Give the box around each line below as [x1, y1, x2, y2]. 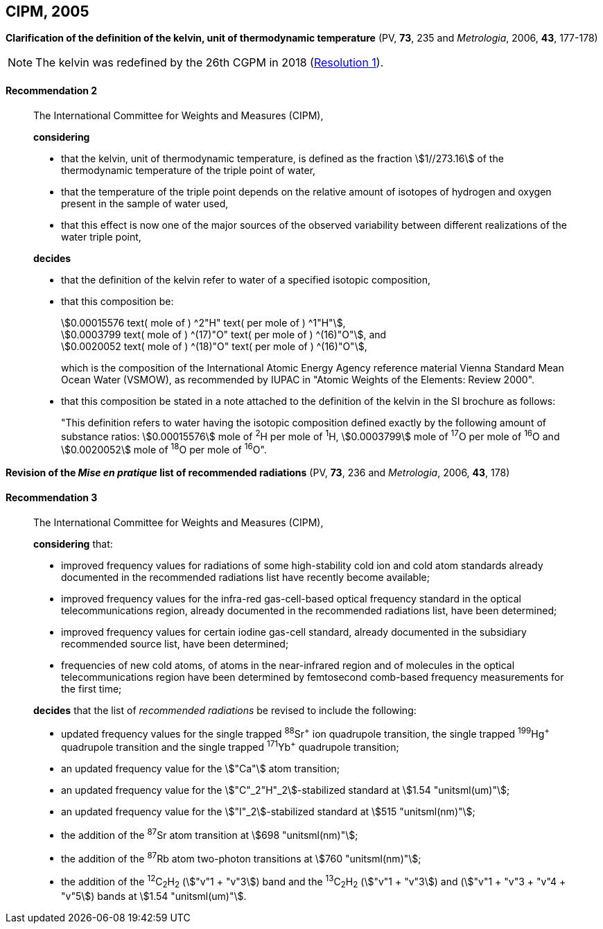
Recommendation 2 [6, 85, 98, 97]
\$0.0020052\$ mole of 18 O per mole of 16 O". [61, 442, 267, 455]
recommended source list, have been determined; [61, 637, 289, 650]
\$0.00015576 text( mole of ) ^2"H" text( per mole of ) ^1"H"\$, [61, 316, 346, 329]
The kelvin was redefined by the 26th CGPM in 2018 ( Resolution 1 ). [35, 55, 384, 70]
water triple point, [61, 230, 141, 243]
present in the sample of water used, [61, 197, 229, 209]
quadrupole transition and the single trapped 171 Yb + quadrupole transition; [61, 739, 399, 753]
